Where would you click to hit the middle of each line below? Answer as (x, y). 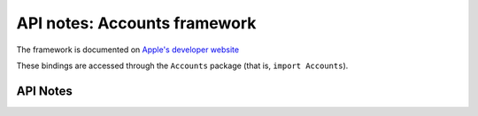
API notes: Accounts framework (136, 23)
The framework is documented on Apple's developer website (127, 50)
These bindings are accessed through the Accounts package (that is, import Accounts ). (182, 66)
